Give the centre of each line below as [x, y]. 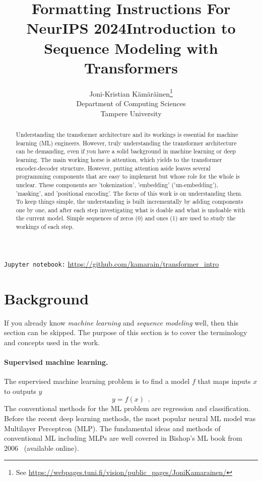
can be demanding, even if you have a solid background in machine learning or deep [126, 151]
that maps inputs [224, 381]
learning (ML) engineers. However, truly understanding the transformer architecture [126, 143]
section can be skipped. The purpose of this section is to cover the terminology [126, 332]
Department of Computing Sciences [131, 103]
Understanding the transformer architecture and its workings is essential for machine [127, 134]
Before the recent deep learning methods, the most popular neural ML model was [130, 418]
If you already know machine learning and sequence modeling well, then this [121, 322]
